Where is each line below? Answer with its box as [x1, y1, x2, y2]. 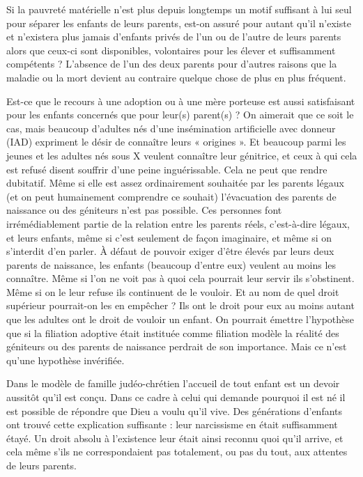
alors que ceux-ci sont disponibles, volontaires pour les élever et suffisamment [6, 42, 336, 57]
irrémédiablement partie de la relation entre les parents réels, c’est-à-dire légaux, [6, 216, 350, 230]
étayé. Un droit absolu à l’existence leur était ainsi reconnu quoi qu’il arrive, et [6, 430, 343, 445]
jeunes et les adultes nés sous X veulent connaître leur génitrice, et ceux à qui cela [6, 148, 357, 162]
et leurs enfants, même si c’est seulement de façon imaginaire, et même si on [6, 230, 332, 244]
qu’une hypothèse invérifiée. [6, 352, 125, 367]
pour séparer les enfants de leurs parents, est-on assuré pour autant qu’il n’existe [6, 15, 351, 30]
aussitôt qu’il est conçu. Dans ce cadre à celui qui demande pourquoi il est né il [6, 390, 346, 405]
